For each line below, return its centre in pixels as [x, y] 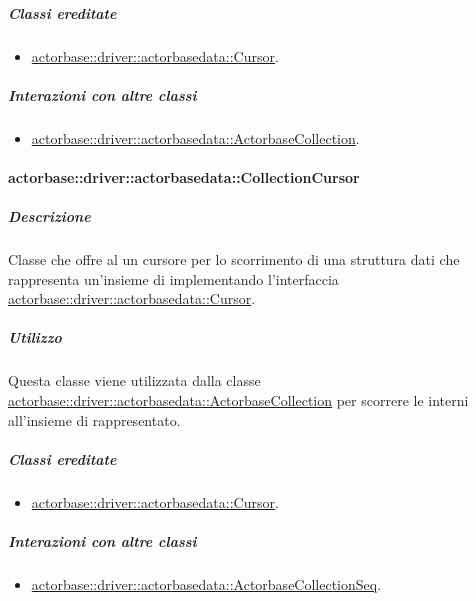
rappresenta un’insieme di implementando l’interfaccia [173, 278]
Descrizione [49, 216]
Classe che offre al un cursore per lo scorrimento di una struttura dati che [234, 259]
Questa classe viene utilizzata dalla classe [134, 380]
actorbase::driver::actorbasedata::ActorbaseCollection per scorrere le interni [238, 400]
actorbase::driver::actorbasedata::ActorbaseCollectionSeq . [206, 583]
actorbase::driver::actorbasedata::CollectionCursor [184, 176]
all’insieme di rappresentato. [94, 419]
